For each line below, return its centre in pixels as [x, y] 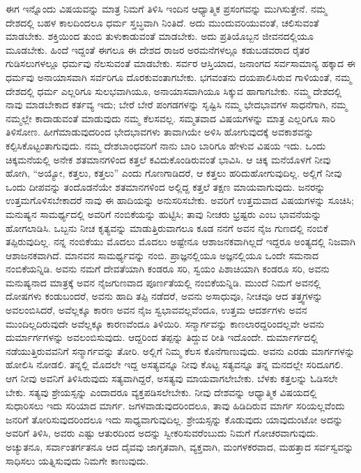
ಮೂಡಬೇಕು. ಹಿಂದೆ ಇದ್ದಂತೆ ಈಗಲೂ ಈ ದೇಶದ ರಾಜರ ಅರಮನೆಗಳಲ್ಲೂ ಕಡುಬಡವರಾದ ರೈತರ [158, 49]
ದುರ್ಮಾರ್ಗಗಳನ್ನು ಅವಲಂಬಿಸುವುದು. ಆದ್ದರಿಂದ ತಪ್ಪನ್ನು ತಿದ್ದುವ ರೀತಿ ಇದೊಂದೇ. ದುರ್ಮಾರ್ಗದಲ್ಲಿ [162, 337]
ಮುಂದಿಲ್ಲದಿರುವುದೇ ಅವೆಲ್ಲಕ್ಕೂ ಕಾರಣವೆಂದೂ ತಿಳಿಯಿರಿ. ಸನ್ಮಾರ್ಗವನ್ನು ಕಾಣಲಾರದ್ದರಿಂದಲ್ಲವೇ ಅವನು [165, 323]
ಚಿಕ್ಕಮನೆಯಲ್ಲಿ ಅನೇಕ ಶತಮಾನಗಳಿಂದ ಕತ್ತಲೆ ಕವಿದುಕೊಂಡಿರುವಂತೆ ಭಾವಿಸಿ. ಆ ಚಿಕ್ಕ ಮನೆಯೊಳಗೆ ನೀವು [168, 159]
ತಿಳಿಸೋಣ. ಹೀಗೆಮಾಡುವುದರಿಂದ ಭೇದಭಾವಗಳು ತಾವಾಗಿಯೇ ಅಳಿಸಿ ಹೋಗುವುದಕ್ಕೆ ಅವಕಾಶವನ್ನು [160, 132]
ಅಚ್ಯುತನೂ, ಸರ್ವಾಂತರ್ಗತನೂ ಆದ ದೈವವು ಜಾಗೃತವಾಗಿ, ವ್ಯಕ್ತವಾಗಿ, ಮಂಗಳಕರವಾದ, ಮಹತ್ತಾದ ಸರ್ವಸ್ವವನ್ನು [180, 446]
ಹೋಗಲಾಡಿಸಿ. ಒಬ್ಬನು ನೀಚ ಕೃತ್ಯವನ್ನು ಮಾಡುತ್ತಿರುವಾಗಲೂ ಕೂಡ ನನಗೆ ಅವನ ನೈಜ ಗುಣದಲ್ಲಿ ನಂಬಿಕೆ [167, 227]
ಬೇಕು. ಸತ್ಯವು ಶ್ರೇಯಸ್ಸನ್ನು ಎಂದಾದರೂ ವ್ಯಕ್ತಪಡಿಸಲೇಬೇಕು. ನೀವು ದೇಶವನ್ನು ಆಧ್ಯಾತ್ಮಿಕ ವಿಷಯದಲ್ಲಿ [161, 392]
